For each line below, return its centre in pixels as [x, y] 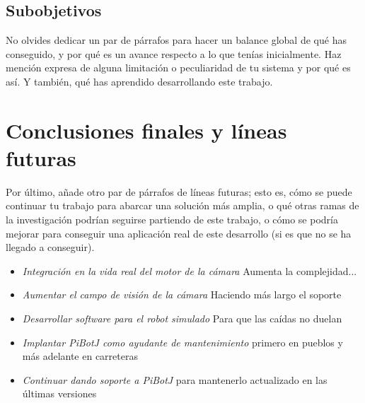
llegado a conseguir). [50, 247]
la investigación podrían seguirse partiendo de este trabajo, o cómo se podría [172, 220]
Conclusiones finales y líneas [146, 130]
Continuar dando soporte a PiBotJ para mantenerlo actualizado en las [175, 379]
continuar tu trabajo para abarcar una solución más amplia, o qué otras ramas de [182, 205]
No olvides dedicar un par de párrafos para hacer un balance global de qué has [176, 40]
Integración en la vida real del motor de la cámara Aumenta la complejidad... [190, 270]
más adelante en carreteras [80, 356]
